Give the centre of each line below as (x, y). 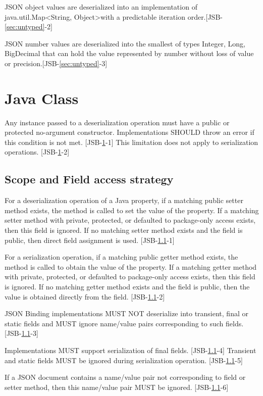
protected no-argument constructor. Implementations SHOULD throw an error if (129, 132)
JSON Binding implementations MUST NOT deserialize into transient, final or (126, 313)
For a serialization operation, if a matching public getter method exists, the (121, 257)
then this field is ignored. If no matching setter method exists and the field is (124, 230)
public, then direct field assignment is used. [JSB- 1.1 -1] (90, 240)
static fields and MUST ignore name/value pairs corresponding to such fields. (124, 323)
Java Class (42, 98)
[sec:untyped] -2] (29, 27)
